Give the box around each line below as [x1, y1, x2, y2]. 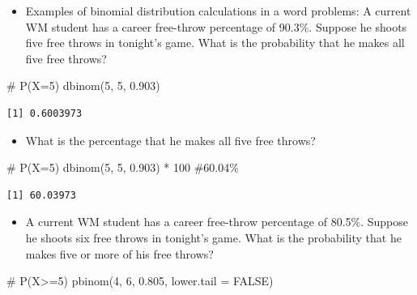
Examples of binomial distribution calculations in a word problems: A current [25, 2, 411, 19]
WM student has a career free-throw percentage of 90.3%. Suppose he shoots [25, 18, 407, 35]
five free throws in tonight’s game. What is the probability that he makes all [25, 34, 405, 51]
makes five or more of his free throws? [25, 245, 214, 262]
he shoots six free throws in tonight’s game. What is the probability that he [25, 229, 402, 246]
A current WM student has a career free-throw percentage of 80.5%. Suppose [25, 213, 409, 230]
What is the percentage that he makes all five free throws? [25, 131, 316, 148]
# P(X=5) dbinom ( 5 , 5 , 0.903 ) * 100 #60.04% [6, 159, 239, 176]
